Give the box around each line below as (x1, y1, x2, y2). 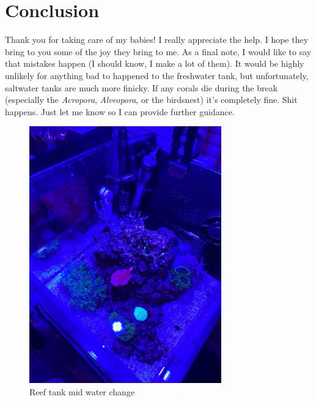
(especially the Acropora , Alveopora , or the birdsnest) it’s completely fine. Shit (5, 93, 298, 106)
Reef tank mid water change (29, 385, 135, 398)
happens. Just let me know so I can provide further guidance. (5, 105, 235, 118)
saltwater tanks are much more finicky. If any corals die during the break (5, 81, 278, 94)
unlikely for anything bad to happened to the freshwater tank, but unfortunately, (5, 69, 309, 82)
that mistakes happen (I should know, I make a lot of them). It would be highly (5, 57, 304, 70)
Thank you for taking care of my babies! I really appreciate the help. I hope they (5, 33, 309, 46)
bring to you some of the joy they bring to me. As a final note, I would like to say (5, 45, 312, 58)
